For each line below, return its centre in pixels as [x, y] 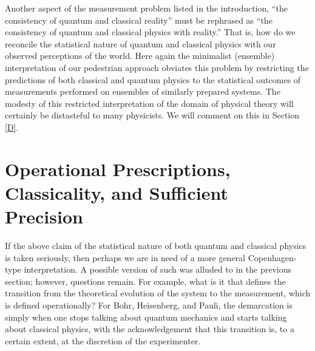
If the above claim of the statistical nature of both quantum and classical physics [156, 246]
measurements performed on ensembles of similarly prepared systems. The [143, 91]
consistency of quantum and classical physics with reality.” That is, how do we [150, 32]
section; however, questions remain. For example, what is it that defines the [145, 281]
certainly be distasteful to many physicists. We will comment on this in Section [152, 115]
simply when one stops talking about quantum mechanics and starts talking [146, 317]
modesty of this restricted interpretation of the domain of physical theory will [149, 103]
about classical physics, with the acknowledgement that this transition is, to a [150, 329]
